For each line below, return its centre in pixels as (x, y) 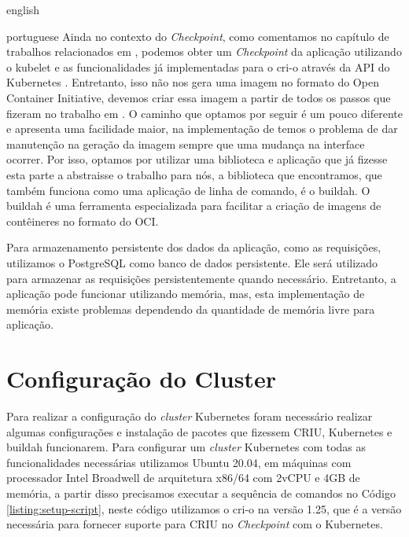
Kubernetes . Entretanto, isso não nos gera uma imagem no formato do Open (193, 82)
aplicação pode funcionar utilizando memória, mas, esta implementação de (186, 294)
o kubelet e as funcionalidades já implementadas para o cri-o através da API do (198, 66)
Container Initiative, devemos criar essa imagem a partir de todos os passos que (199, 97)
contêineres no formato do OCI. (83, 221)
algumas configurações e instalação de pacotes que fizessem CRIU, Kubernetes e (199, 431)
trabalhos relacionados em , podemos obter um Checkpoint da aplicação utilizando (204, 51)
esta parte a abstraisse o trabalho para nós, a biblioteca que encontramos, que (194, 174)
